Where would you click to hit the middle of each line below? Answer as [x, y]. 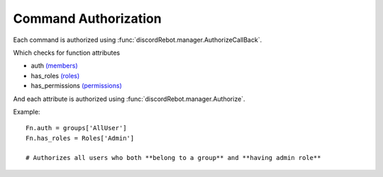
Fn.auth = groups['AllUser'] [76, 128]
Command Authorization [88, 18]
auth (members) [54, 66]
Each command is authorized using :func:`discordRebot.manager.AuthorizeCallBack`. [138, 40]
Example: [27, 112]
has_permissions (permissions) [76, 86]
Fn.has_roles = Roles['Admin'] [80, 138]
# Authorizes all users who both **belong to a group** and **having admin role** [173, 158]
